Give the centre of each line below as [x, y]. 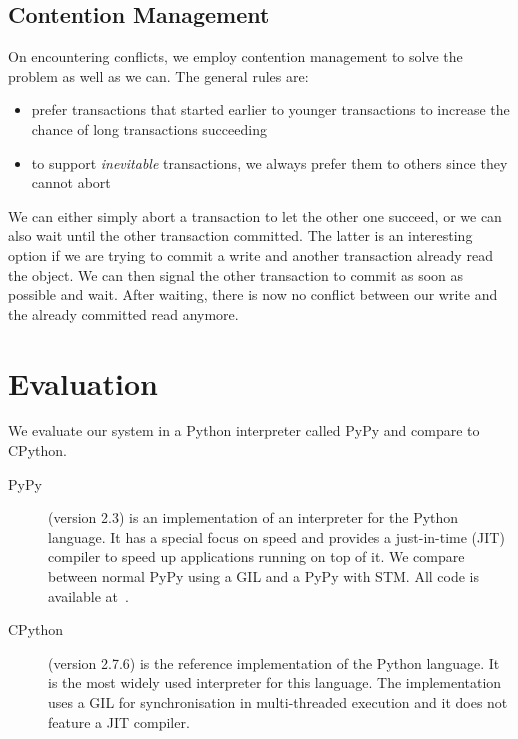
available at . [88, 595]
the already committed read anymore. [123, 313]
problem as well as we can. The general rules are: [158, 75]
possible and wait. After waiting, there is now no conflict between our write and [253, 294]
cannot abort [71, 182]
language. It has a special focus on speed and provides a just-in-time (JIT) [276, 536]
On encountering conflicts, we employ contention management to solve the [235, 56]
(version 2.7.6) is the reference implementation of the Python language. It [274, 662]
